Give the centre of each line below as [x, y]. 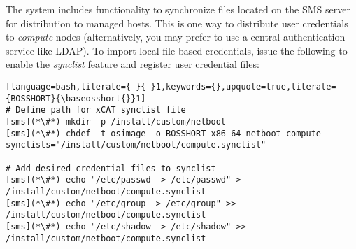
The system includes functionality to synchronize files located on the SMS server [178, 9]
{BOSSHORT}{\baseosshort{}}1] [76, 98]
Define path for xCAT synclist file [101, 110]
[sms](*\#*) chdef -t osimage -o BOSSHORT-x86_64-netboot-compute [164, 133]
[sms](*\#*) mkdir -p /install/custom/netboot [116, 121]
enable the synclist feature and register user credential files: [133, 64]
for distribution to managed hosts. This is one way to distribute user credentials [177, 23]
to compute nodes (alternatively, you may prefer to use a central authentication [176, 37]
